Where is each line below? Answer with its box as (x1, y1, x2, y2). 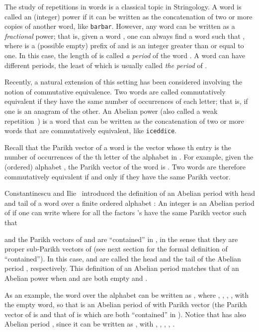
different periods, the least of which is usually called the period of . (4, 60, 207, 70)
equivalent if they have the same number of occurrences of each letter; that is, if (4, 96, 248, 106)
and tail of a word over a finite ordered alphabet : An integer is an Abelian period (4, 197, 255, 208)
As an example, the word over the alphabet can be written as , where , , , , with (4, 289, 249, 300)
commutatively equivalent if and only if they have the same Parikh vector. (4, 171, 231, 181)
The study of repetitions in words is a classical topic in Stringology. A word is (4, 1, 242, 11)
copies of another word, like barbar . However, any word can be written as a (4, 21, 235, 31)
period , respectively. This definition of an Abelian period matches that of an (4, 263, 239, 273)
